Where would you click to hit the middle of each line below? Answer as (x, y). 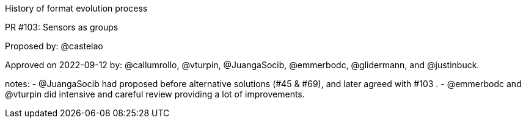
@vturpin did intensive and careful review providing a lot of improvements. (155, 94)
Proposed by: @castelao (54, 46)
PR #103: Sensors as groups (62, 27)
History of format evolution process (76, 8)
